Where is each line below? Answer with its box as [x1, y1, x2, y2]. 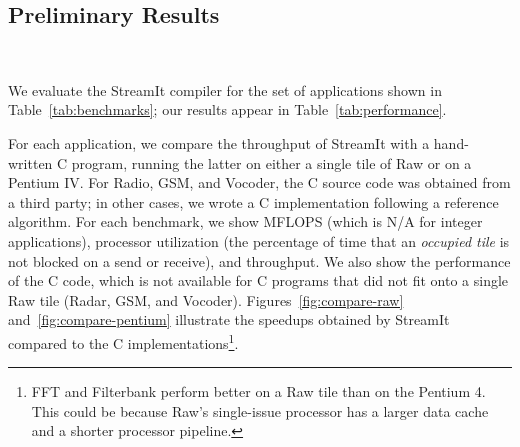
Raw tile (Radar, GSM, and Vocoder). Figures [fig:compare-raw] [8, 289, 404, 310]
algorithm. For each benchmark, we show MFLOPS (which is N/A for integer [8, 211, 483, 232]
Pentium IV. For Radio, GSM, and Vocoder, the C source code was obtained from [8, 172, 511, 193]
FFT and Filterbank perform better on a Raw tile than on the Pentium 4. [31, 381, 486, 402]
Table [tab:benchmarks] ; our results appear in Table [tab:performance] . [8, 99, 447, 120]
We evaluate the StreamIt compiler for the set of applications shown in [8, 79, 442, 100]
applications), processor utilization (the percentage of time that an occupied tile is [8, 230, 510, 251]
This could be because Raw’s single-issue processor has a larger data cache [31, 400, 489, 421]
